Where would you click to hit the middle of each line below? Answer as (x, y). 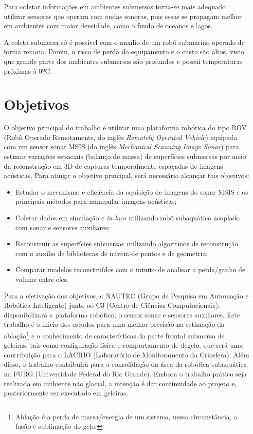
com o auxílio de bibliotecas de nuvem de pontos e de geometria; (112, 253)
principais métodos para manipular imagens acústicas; (96, 201)
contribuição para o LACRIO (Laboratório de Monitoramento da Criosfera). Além (126, 354)
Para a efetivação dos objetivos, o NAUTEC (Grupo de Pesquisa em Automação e (126, 295)
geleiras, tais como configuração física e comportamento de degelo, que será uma (124, 345)
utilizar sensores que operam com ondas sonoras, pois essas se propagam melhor (123, 16)
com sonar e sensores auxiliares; (63, 227)
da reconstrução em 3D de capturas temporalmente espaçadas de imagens (114, 166)
